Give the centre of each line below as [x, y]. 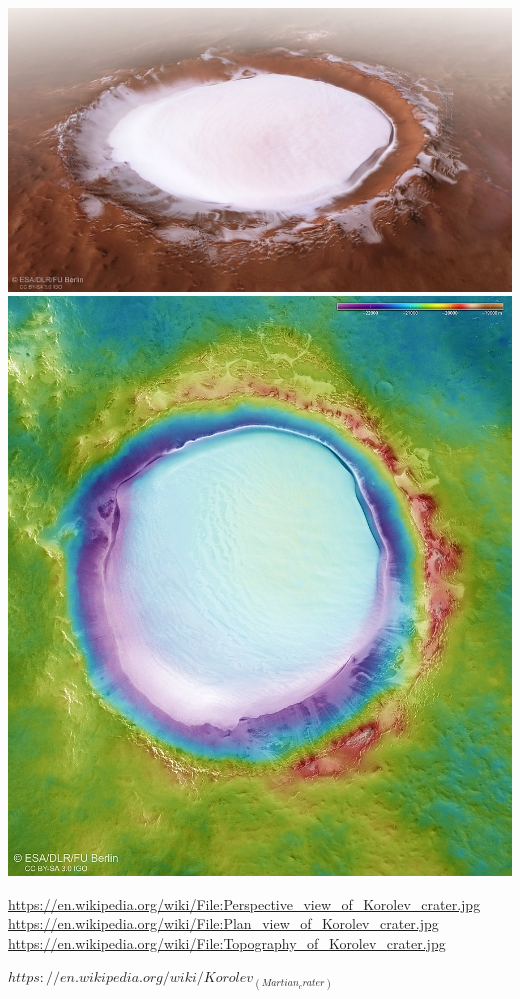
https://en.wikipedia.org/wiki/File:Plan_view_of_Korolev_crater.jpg [223, 923]
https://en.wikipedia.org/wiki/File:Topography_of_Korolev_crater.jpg [227, 942]
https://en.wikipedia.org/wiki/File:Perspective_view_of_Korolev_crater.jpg [244, 903]
